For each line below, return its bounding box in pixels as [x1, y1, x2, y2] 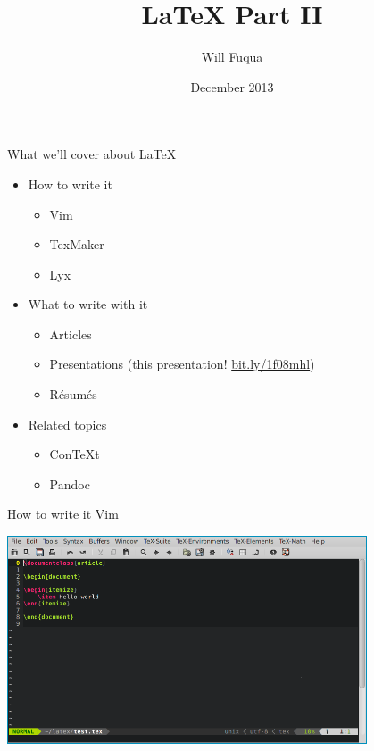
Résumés [49, 385, 97, 404]
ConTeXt [49, 445, 100, 463]
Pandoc [49, 474, 90, 493]
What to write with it [28, 295, 148, 313]
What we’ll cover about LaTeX [7, 145, 177, 163]
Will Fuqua [201, 47, 263, 66]
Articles [49, 324, 92, 343]
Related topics [28, 414, 107, 433]
